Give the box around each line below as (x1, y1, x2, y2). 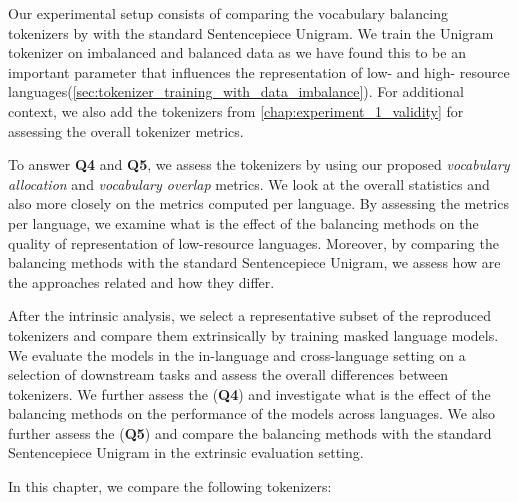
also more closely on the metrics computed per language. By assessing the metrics (8, 193, 509, 214)
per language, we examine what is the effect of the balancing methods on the (8, 212, 479, 233)
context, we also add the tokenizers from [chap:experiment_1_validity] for (8, 100, 464, 121)
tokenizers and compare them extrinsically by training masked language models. (8, 324, 499, 345)
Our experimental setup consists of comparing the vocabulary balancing (8, 3, 448, 23)
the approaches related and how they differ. (8, 271, 275, 292)
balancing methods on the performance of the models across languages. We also (8, 403, 496, 424)
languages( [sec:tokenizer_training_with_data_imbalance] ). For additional (8, 81, 464, 102)
